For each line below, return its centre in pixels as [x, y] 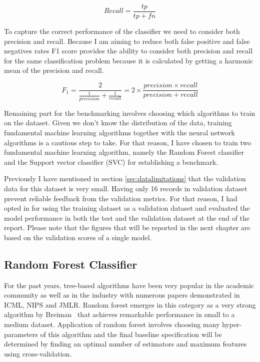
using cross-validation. [38, 353]
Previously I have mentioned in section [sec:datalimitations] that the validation [125, 179]
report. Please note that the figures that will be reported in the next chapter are [127, 227]
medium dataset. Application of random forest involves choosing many [112, 324]
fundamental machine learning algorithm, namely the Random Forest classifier [124, 152]
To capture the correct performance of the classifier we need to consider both [122, 31]
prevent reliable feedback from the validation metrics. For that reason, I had [121, 198]
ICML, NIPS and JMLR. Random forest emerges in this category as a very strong [130, 304]
